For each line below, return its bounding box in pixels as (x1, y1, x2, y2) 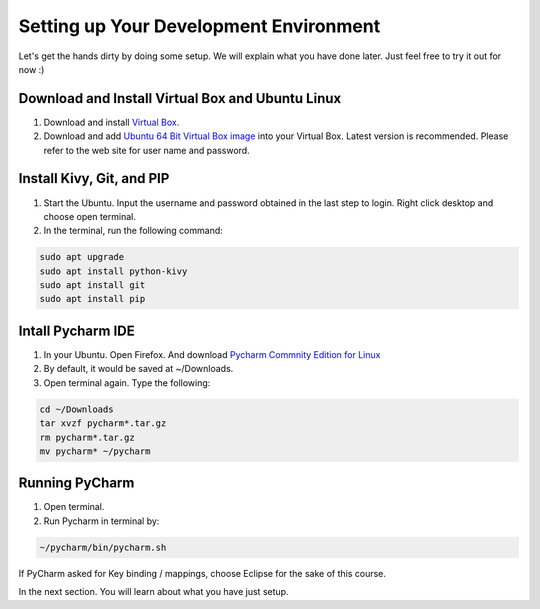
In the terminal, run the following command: (43, 225, 224, 237)
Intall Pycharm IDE (18, 322, 135, 339)
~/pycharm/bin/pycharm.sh (39, 541, 167, 553)
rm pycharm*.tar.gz (39, 431, 135, 443)
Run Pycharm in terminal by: (43, 515, 160, 527)
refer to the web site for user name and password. (43, 144, 250, 156)
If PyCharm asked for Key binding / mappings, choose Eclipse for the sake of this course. (18, 567, 387, 579)
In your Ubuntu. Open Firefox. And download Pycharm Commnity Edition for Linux (43, 348, 381, 360)
